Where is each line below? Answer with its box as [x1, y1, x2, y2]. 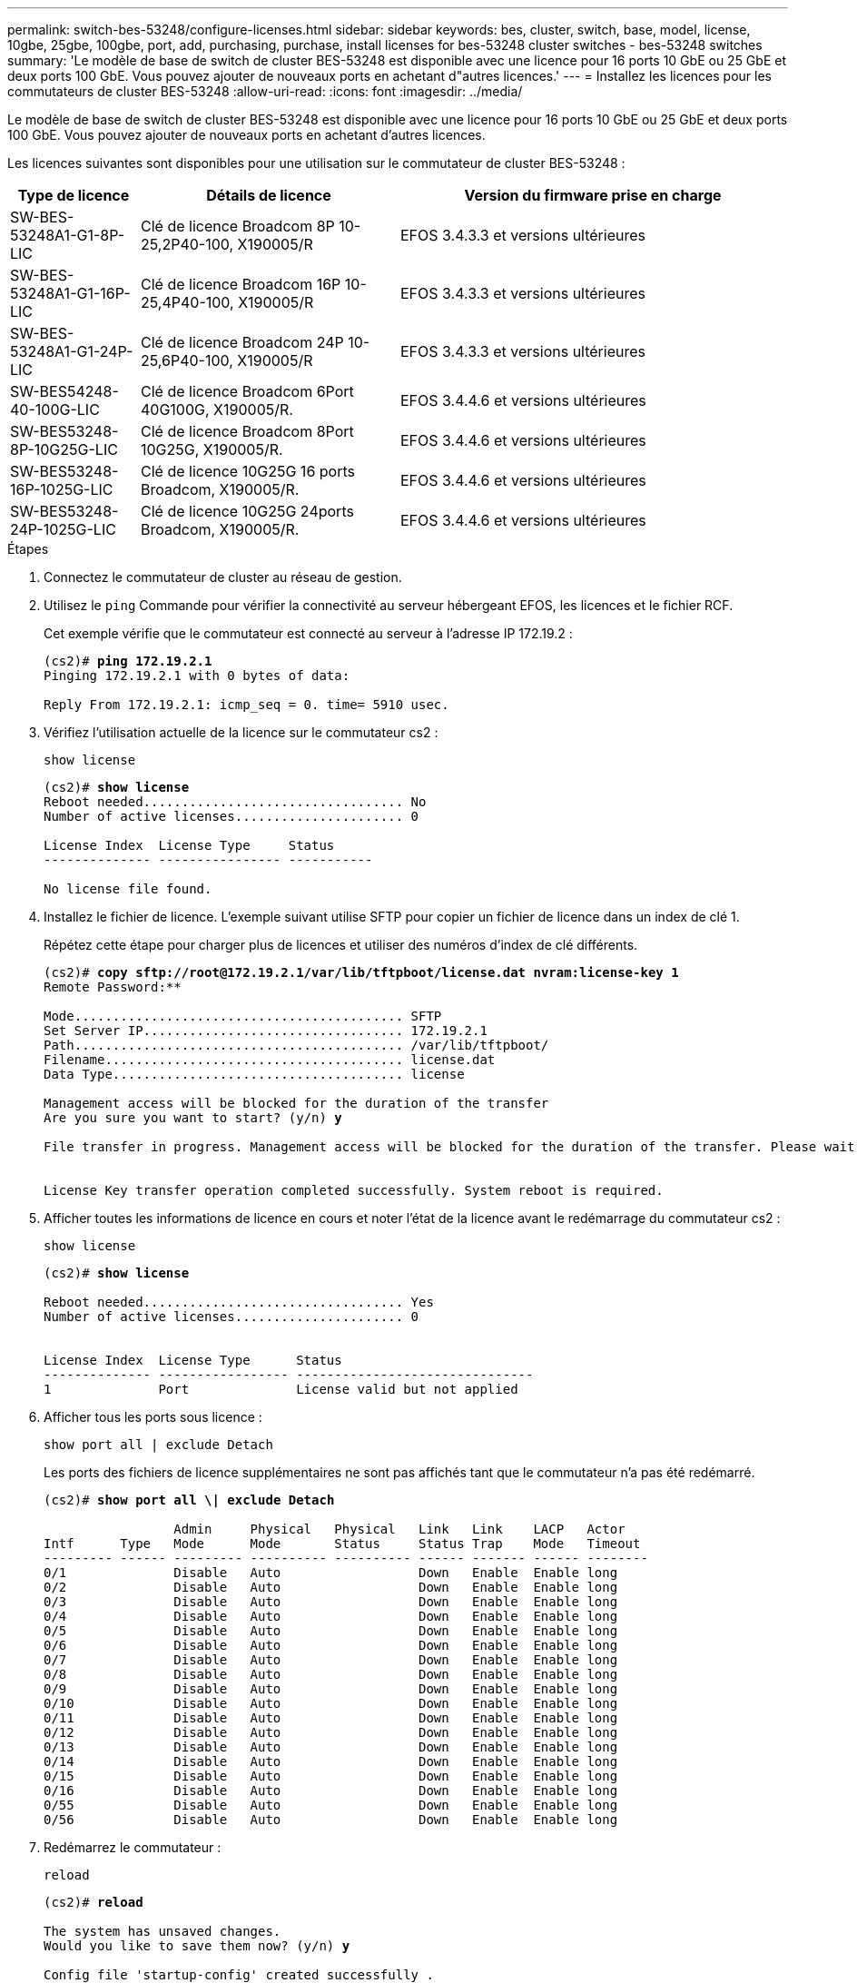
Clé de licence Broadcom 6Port [140, 382, 354, 400]
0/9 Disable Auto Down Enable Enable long [44, 1682, 618, 1696]
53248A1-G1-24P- [10, 342, 133, 360]
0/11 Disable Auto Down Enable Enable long [44, 1711, 618, 1725]
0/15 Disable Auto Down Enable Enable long [44, 1769, 618, 1783]
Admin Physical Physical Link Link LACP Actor [173, 1522, 626, 1536]
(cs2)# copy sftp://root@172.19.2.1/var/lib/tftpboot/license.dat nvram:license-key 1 [44, 965, 679, 980]
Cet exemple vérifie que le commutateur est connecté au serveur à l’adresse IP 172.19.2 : [44, 626, 573, 641]
